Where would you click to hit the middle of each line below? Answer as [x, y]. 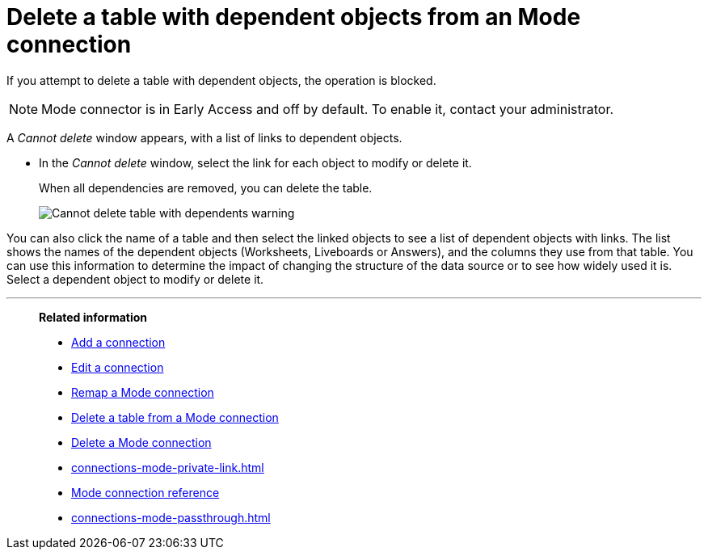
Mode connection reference [145, 492]
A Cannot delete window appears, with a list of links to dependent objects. [204, 137]
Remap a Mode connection [143, 392]
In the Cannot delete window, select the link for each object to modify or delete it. [255, 162]
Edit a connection [118, 367]
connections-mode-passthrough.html [171, 517]
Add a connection [118, 342]
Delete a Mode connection [141, 442]
